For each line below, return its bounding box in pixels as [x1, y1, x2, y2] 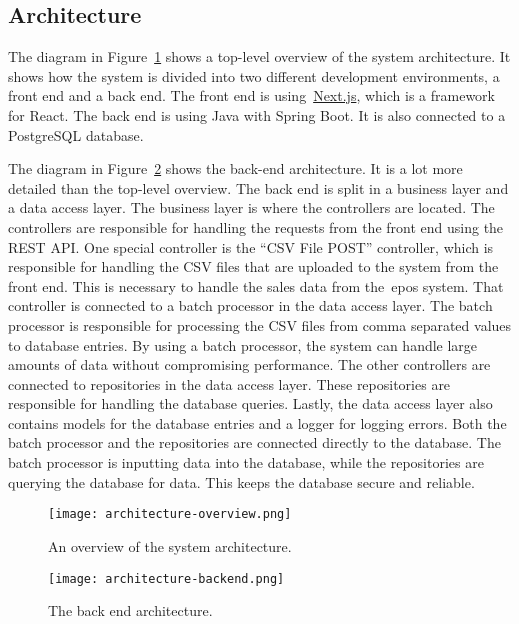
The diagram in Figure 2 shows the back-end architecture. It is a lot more [8, 158, 463, 179]
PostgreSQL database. [8, 124, 144, 145]
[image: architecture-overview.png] [48, 507, 292, 522]
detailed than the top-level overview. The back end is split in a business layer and [8, 177, 509, 198]
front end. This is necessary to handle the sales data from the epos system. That [8, 275, 504, 296]
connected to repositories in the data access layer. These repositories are [8, 373, 451, 394]
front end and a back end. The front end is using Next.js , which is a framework [8, 85, 495, 106]
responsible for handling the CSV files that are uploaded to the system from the [8, 256, 499, 277]
